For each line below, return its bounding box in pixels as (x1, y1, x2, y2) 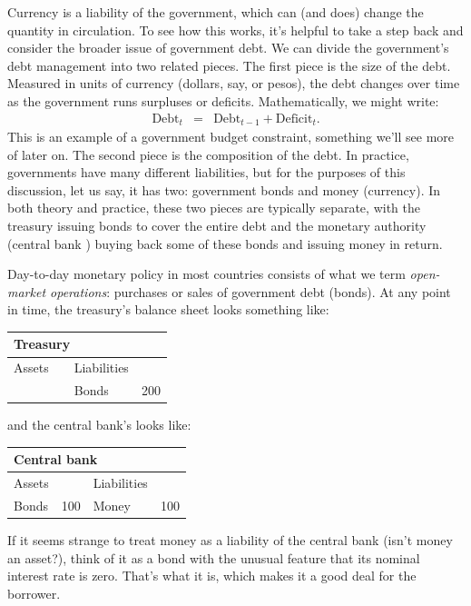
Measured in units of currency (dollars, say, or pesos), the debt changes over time (7, 74, 460, 93)
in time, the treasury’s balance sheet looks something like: (7, 300, 329, 319)
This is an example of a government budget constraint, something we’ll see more (7, 127, 454, 146)
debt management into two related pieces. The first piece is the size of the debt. (7, 55, 451, 75)
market (7, 282, 46, 301)
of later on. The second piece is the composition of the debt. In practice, (7, 144, 409, 164)
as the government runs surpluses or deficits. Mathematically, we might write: (7, 91, 439, 110)
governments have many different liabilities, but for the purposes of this (7, 163, 406, 182)
